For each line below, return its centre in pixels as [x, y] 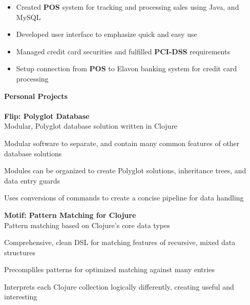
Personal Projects [36, 96]
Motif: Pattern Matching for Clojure [70, 215]
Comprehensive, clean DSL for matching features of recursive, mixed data [120, 242]
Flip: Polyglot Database [47, 116]
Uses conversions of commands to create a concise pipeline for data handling [124, 198]
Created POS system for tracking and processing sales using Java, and [128, 7]
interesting [21, 297]
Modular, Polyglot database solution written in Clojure [91, 126]
